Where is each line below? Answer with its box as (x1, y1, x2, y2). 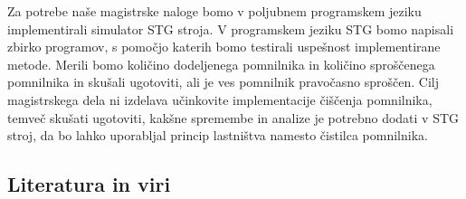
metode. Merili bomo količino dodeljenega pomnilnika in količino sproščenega (7, 54, 435, 73)
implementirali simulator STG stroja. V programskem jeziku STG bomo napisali (7, 19, 454, 38)
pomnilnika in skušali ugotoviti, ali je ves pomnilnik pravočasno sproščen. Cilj (7, 72, 439, 91)
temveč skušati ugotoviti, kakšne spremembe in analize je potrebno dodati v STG (7, 108, 460, 127)
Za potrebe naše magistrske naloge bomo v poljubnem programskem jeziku (7, 2, 422, 20)
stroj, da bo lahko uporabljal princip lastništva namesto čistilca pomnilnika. (7, 126, 428, 145)
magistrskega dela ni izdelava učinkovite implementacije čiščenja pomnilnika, (7, 90, 433, 109)
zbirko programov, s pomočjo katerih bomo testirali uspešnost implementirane (7, 37, 441, 56)
